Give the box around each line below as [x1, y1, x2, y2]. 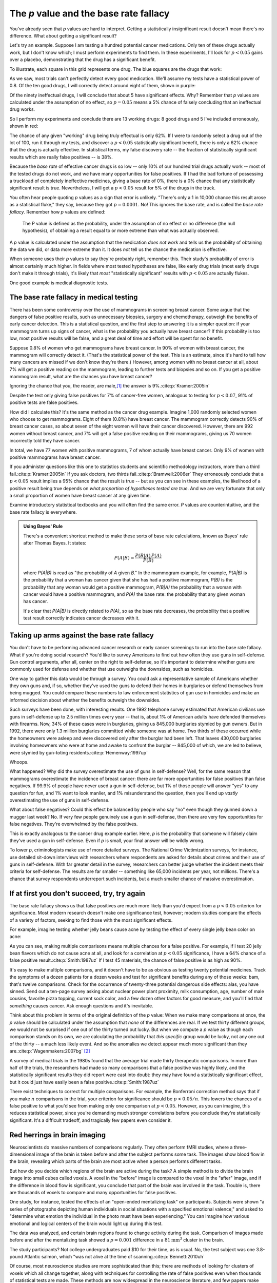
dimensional [9, 1151, 35, 1157]
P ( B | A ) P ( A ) [135, 553, 162, 559]
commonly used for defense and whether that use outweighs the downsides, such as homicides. [9, 666, 214, 672]
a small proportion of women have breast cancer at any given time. [9, 492, 151, 498]
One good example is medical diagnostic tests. [9, 280, 109, 286]
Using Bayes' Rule [23, 523, 63, 530]
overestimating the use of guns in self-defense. [9, 797, 110, 803]
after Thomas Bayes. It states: [23, 539, 87, 546]
